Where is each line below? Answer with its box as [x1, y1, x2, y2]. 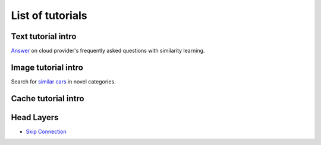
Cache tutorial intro [11, 94, 84, 104]
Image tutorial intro [11, 62, 83, 72]
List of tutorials [11, 9, 87, 22]
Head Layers [11, 112, 59, 123]
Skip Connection [26, 128, 67, 135]
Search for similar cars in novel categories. [11, 78, 116, 85]
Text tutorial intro [11, 31, 77, 41]
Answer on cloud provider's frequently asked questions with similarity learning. [11, 47, 205, 54]
